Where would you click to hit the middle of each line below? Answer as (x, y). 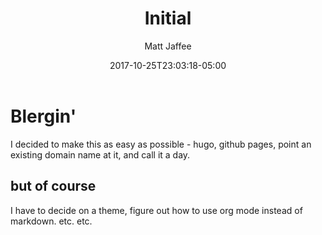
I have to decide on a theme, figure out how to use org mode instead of (156, 210)
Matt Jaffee (168, 46)
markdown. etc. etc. (51, 221)
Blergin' (43, 116)
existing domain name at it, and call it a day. (100, 154)
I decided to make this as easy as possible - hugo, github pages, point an (161, 144)
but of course (53, 186)
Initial (168, 18)
